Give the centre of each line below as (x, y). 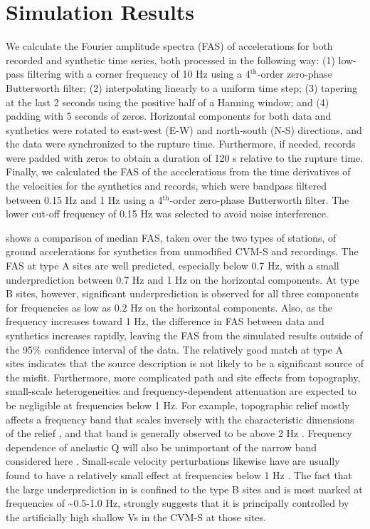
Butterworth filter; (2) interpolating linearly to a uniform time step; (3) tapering (182, 87)
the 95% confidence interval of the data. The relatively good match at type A (175, 349)
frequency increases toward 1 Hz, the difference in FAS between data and (165, 321)
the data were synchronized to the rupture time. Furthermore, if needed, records (181, 144)
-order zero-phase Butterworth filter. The (259, 199)
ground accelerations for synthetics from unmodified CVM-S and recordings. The (182, 251)
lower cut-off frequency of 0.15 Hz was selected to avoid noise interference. (167, 214)
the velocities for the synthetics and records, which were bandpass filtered (166, 186)
